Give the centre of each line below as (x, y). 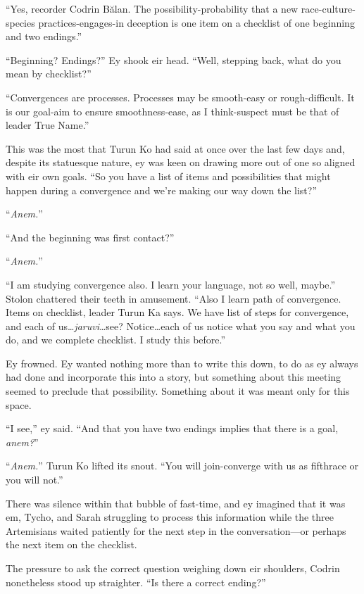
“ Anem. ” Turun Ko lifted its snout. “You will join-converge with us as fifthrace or (182, 466)
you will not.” (34, 480)
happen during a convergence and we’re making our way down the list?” (162, 190)
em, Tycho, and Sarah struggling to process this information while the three (170, 517)
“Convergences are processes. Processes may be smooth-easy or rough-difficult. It (180, 97)
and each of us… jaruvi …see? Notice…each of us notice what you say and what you (181, 326)
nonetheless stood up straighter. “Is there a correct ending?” (136, 582)
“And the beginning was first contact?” (90, 237)
